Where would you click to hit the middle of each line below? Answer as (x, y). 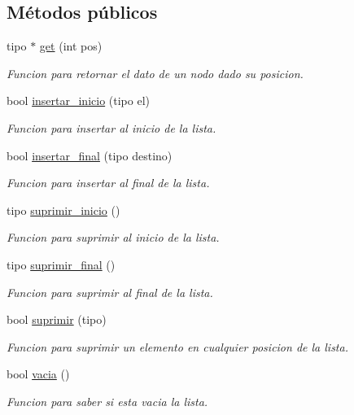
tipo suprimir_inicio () (63, 210)
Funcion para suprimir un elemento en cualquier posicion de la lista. (177, 346)
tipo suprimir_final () (61, 264)
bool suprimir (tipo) (57, 319)
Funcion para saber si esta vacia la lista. (107, 401)
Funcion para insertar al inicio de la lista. (111, 127)
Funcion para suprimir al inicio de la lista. (113, 237)
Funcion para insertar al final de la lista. (108, 183)
